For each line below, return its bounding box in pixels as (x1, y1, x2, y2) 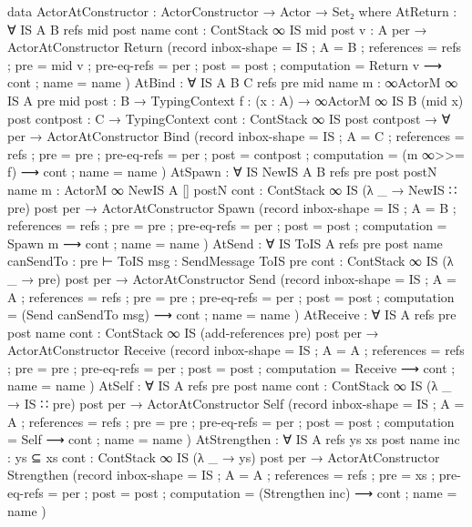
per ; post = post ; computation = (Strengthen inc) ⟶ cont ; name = (61, 483, 457, 502)
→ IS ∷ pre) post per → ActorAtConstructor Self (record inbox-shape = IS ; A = (7, 394, 465, 413)
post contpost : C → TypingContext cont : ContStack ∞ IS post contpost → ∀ (7, 108, 451, 127)
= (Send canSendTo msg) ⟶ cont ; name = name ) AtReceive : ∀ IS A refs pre (7, 305, 457, 324)
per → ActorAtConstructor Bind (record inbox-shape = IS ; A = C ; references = (7, 127, 465, 146)
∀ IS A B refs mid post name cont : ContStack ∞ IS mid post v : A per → (7, 19, 427, 38)
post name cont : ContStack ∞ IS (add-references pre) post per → (7, 322, 379, 341)
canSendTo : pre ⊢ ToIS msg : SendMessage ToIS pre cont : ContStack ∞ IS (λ (7, 251, 454, 270)
